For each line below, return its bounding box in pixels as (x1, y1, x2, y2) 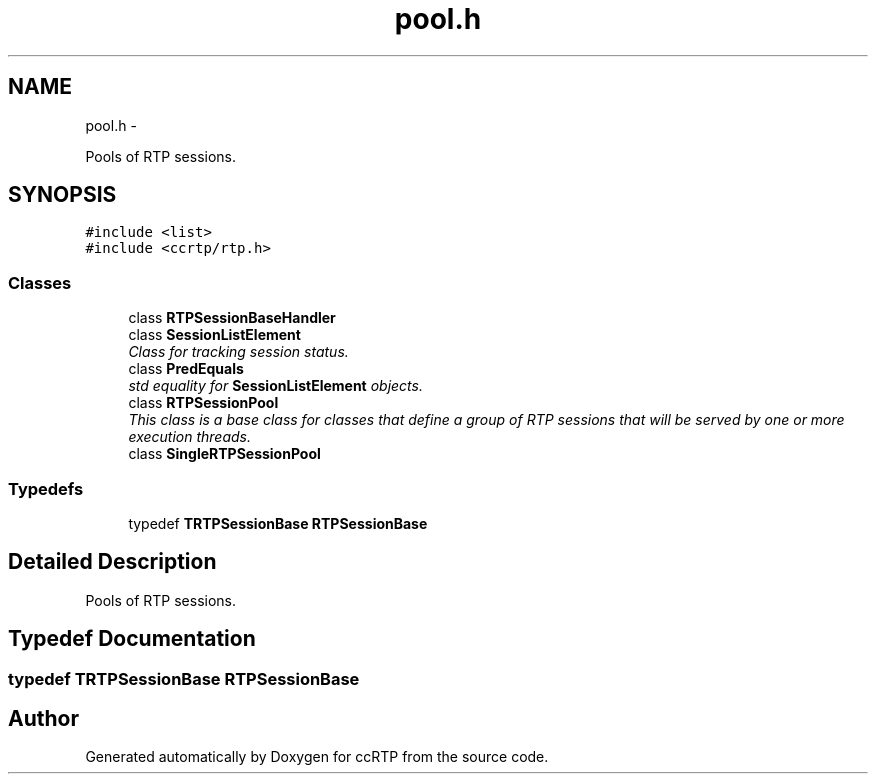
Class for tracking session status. (128, 343, 349, 361)
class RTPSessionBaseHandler (128, 309, 336, 327)
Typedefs (8, 478, 84, 499)
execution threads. (128, 428, 251, 446)
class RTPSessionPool (128, 394, 279, 412)
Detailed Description (8, 549, 217, 575)
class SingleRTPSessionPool (128, 445, 321, 463)
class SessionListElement (128, 326, 301, 344)
